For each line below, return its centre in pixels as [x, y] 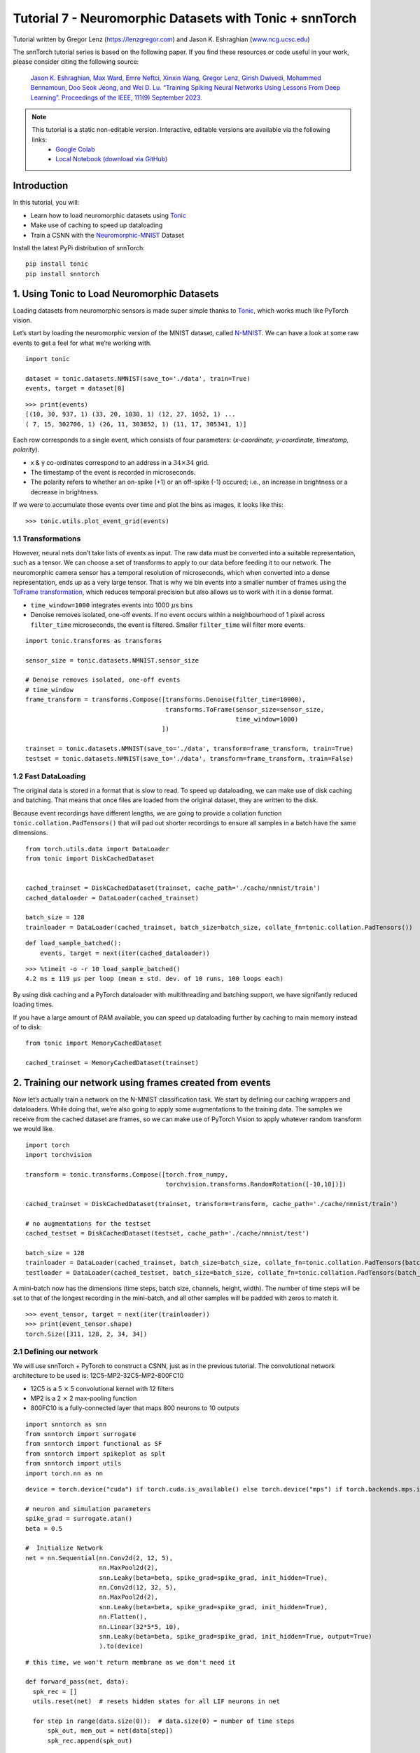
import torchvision [59, 1155]
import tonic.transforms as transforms [94, 641]
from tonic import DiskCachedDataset [90, 859]
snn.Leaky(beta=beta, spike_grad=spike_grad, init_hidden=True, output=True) [236, 1636]
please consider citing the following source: [76, 62]
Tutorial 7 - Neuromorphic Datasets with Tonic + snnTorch [185, 18]
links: [40, 140]
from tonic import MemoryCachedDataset [94, 1043]
